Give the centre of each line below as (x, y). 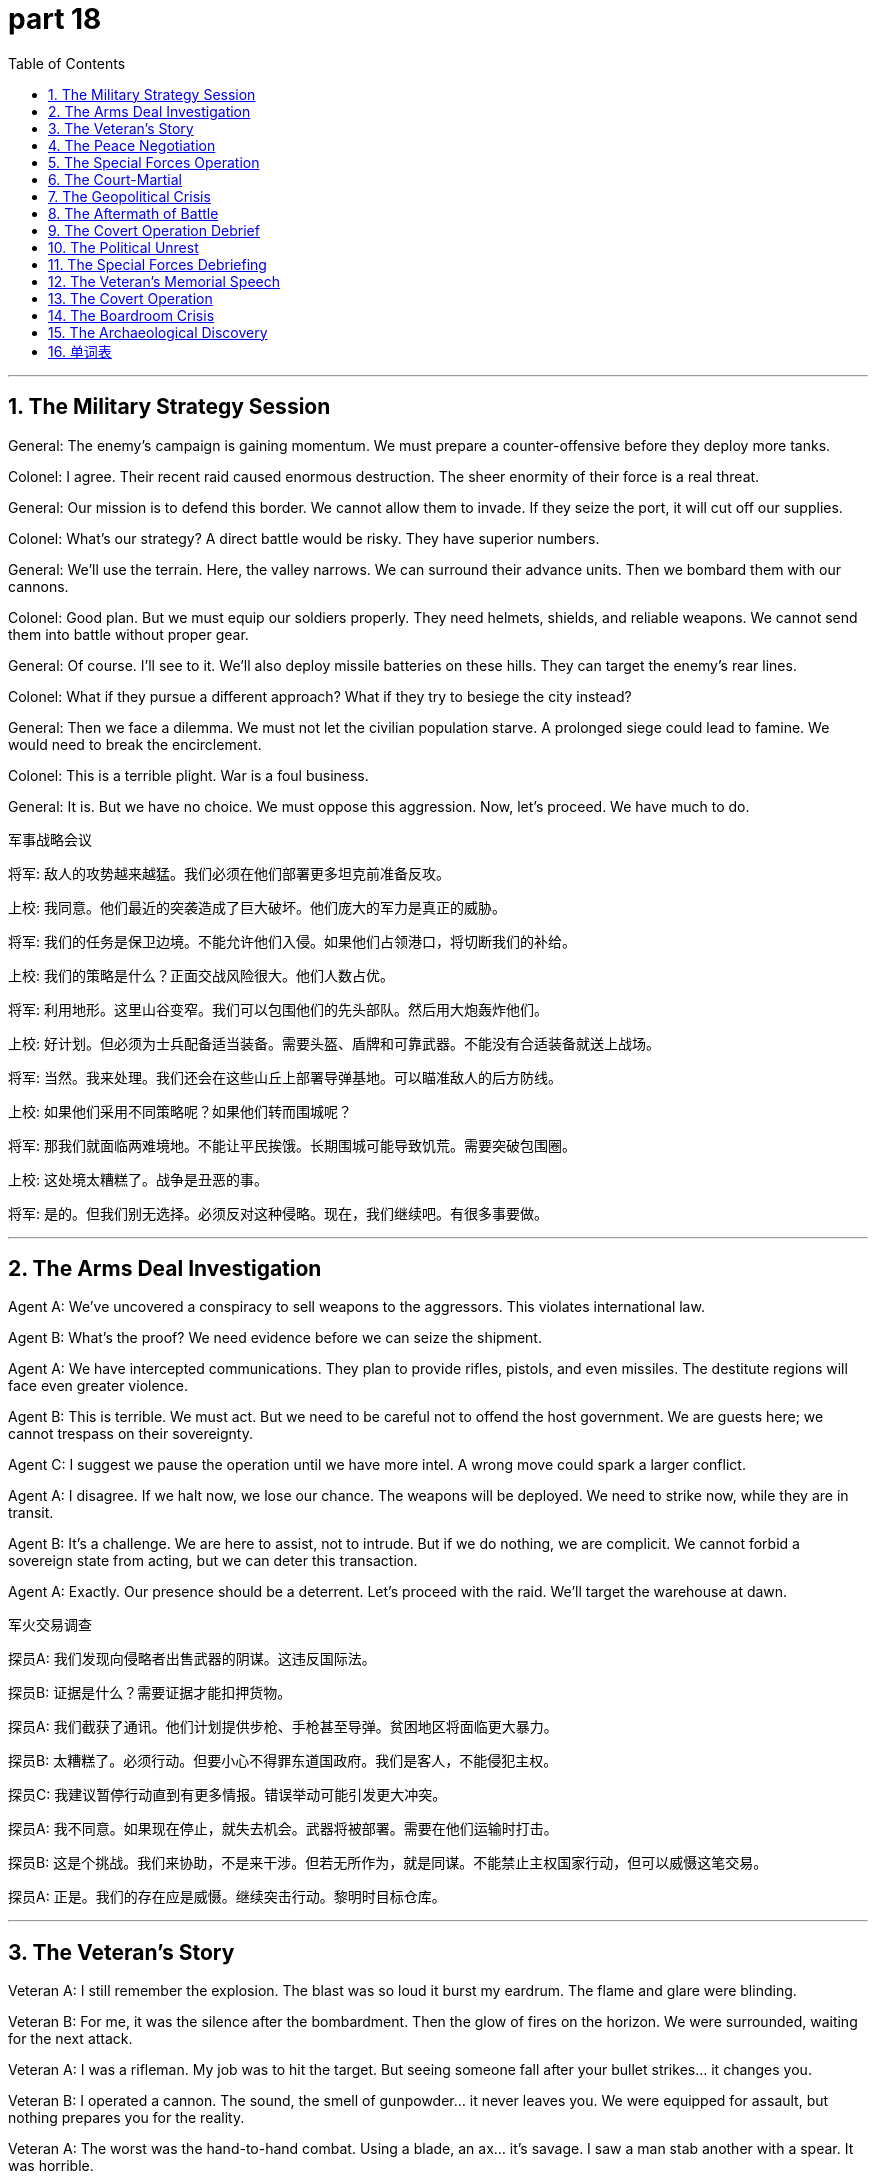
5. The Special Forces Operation (154, 162)
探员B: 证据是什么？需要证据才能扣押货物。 (150, 1693)
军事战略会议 (50, 839)
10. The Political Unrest (123, 247)
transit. (31, 1513)
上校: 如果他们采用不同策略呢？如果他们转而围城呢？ (180, 1111)
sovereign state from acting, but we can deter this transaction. (213, 1561)
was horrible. (51, 2166)
